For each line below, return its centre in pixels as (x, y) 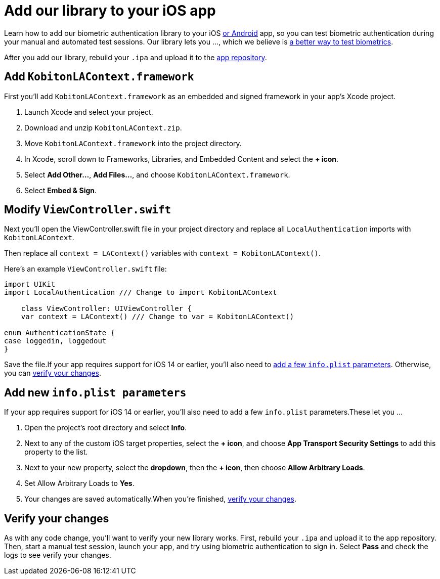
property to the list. (56, 452)
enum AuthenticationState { (60, 333)
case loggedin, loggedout (55, 341)
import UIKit (30, 284)
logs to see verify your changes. (58, 555)
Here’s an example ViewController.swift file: (85, 269)
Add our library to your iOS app (110, 11)
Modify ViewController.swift (88, 210)
